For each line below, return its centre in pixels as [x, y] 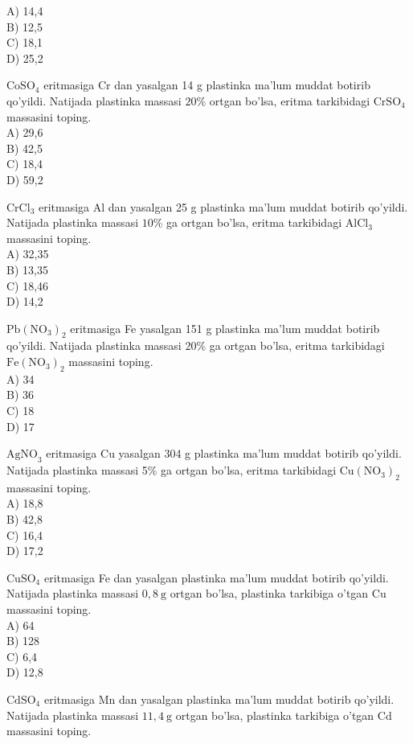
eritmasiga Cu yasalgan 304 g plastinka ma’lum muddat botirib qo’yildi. [224, 453]
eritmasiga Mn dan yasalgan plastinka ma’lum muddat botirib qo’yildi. [219, 699]
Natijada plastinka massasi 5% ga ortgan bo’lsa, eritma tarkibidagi [172, 470]
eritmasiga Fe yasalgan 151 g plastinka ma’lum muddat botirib [225, 328]
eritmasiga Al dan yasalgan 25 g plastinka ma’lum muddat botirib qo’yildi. [223, 206]
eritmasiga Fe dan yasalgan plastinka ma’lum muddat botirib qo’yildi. [216, 577]
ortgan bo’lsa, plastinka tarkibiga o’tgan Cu [278, 593]
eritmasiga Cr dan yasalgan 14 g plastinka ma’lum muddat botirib [207, 85]
